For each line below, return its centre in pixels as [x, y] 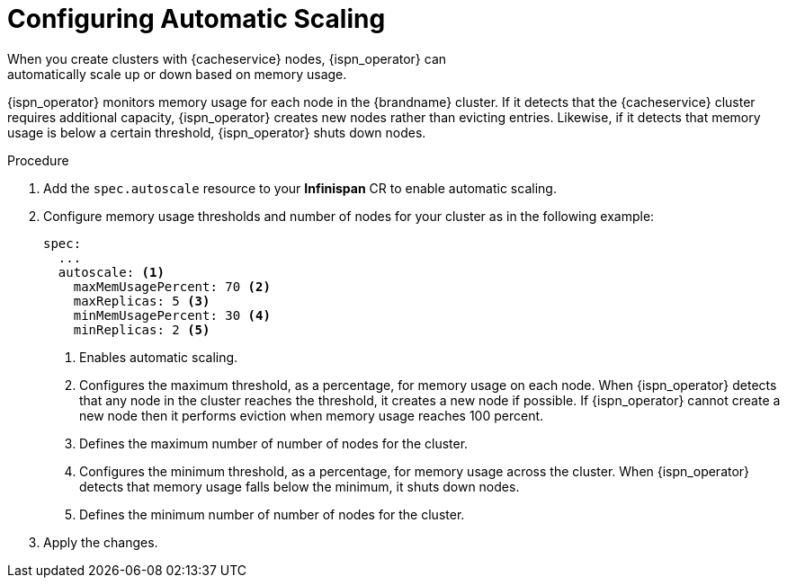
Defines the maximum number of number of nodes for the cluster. [274, 443]
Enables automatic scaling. [159, 357]
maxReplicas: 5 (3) [142, 301]
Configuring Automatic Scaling [197, 19]
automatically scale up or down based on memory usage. [177, 74]
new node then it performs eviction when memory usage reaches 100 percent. [312, 415]
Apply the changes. [101, 542]
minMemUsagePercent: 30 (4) [172, 315]
